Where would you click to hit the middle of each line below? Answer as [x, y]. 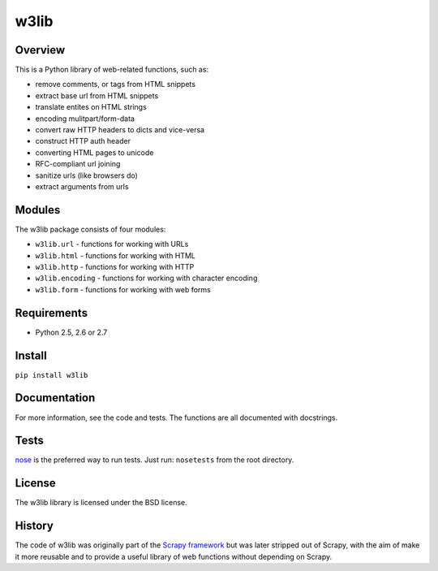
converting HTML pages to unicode [94, 152]
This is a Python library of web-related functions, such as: [112, 70]
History [34, 526]
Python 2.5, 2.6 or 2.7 [71, 332]
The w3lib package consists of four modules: [90, 229]
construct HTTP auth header [83, 141]
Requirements [52, 313]
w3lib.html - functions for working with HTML [116, 255]
